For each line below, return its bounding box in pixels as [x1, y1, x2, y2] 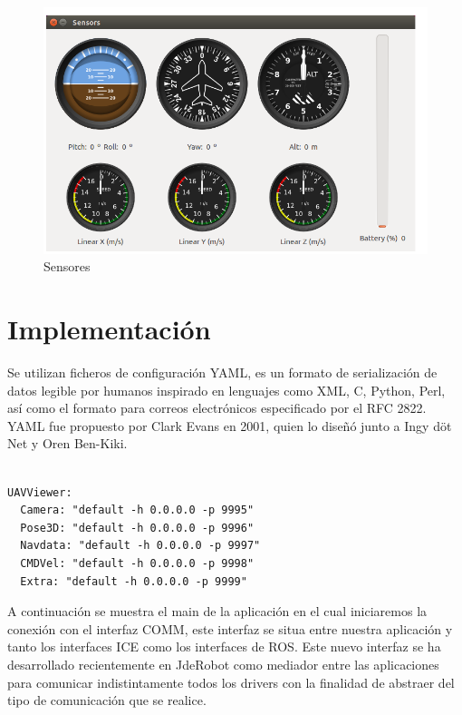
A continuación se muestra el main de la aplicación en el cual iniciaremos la [7, 602, 428, 621]
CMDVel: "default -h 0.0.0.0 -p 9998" [20, 557, 255, 571]
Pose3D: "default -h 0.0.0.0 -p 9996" [20, 521, 255, 534]
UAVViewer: [7, 485, 72, 499]
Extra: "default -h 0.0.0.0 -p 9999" [20, 574, 247, 588]
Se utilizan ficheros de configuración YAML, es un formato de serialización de [7, 363, 438, 382]
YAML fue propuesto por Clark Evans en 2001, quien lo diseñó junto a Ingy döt [7, 416, 452, 435]
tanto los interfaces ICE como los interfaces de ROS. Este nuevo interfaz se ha [7, 637, 441, 656]
